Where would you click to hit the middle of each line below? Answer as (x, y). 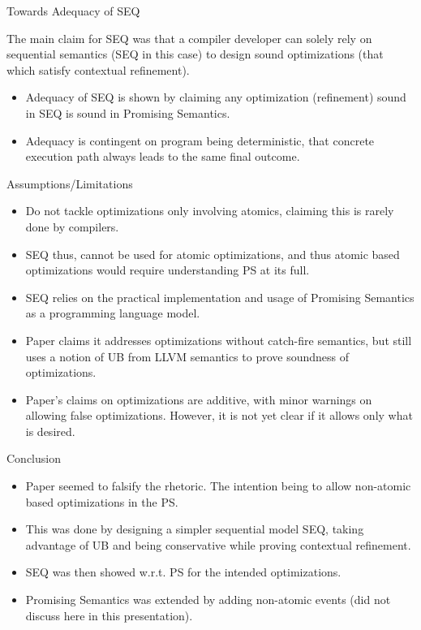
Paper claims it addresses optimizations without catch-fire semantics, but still (219, 340)
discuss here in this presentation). (109, 615)
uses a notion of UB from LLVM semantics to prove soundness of (187, 356)
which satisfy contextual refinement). (98, 69)
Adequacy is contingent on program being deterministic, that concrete (200, 140)
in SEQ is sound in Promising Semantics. (128, 112)
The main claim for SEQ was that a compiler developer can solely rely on (189, 38)
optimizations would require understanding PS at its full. (168, 270)
